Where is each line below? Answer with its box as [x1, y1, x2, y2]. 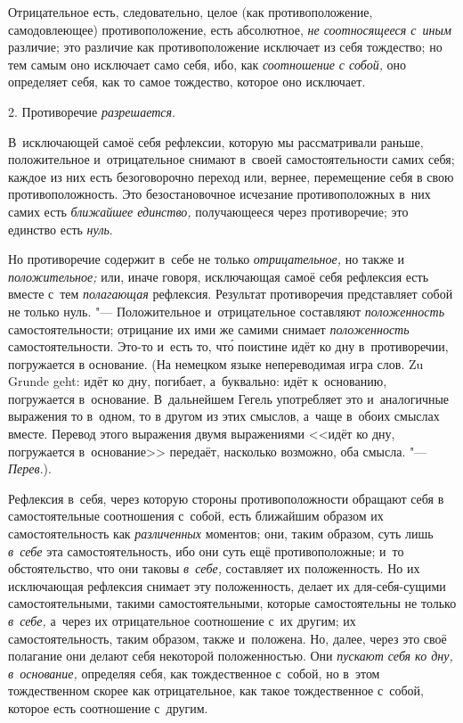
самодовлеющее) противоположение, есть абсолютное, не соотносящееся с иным [8, 20, 451, 38]
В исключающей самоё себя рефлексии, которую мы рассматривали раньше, [8, 132, 424, 151]
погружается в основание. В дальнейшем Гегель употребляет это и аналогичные [8, 389, 450, 407]
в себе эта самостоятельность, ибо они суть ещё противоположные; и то [8, 541, 404, 560]
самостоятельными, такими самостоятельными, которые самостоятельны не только [8, 594, 457, 612]
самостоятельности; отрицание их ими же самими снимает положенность [8, 319, 410, 338]
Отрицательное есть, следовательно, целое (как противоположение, [8, 3, 373, 21]
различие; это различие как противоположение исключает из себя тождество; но [8, 37, 443, 56]
